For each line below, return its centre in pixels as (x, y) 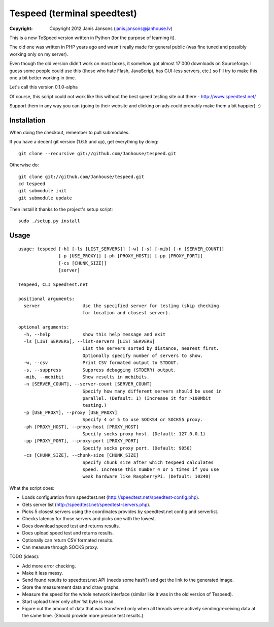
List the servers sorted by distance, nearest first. (151, 349)
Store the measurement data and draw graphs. (71, 587)
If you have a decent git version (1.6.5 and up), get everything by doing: (84, 142)
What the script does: (32, 488)
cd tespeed (32, 184)
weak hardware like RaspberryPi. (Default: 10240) (147, 476)
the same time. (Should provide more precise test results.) (83, 616)
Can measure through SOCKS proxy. (60, 547)
